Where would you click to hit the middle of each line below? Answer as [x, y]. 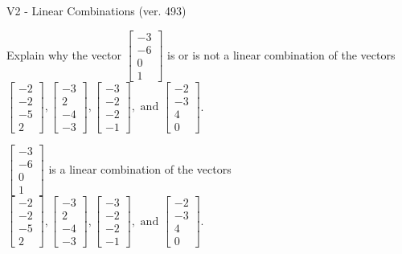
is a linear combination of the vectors [140, 168]
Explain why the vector [64, 54]
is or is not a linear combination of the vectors [281, 54]
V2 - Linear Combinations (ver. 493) [96, 10]
